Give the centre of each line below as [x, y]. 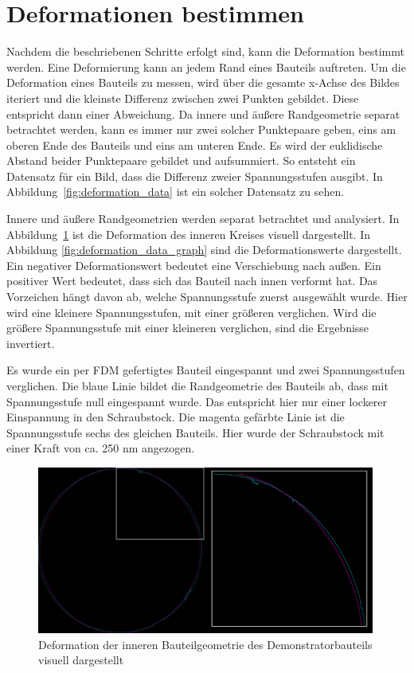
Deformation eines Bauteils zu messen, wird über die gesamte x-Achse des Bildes [203, 82]
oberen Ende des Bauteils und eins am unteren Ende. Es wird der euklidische [195, 145]
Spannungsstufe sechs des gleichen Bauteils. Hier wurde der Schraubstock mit [195, 432]
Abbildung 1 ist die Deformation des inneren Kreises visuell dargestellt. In [189, 234]
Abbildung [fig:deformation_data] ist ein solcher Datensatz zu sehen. [176, 192]
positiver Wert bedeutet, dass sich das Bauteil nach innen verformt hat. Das [192, 281]
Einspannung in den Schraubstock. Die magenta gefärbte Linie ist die [176, 417]
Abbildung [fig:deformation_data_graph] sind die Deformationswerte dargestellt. [204, 250]
